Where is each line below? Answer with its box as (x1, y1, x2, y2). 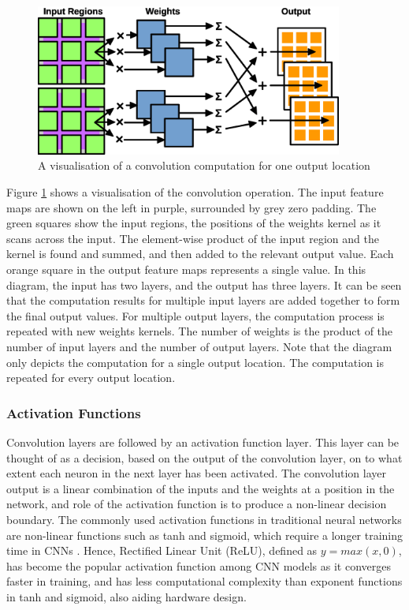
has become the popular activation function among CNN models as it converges (6, 557, 392, 574)
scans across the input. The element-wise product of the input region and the (6, 230, 379, 246)
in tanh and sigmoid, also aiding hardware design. (6, 588, 247, 604)
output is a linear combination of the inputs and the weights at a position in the (6, 480, 395, 496)
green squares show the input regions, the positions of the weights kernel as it (6, 215, 381, 231)
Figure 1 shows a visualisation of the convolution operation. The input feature (6, 184, 384, 200)
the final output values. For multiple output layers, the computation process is (6, 307, 385, 324)
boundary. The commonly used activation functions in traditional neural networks (6, 511, 402, 527)
